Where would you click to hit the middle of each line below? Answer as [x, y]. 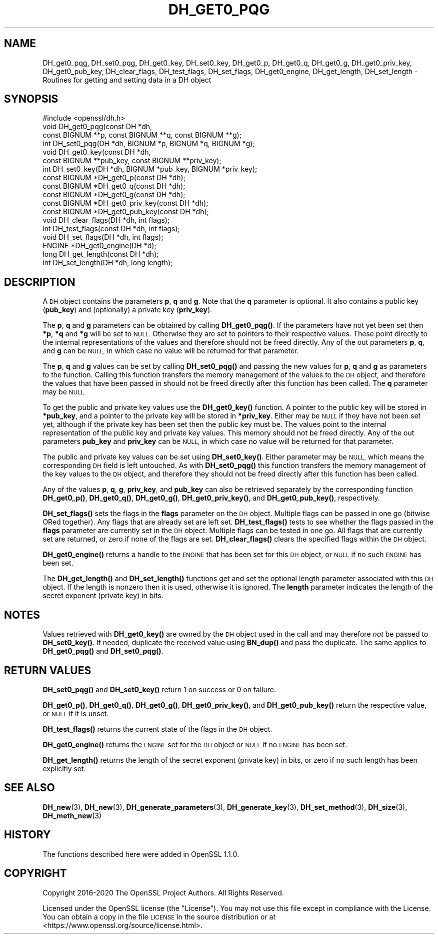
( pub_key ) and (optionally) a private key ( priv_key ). [127, 310]
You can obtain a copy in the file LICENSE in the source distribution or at [159, 916]
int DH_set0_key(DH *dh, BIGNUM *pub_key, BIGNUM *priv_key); [150, 169]
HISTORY [27, 835]
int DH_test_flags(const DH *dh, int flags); [111, 229]
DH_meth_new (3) [72, 815]
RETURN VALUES [48, 670]
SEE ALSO [29, 788]
